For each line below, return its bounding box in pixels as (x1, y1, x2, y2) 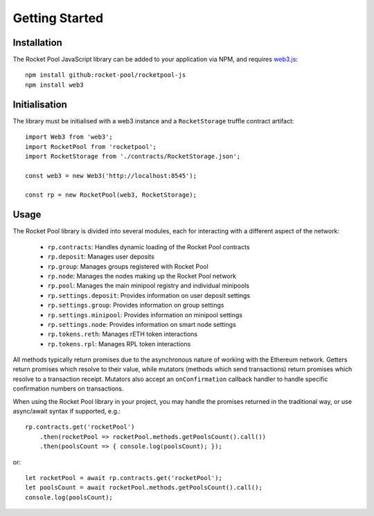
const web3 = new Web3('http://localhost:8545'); (25, 172, 197, 179)
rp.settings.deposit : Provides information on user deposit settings (47, 291, 251, 299)
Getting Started (12, 10, 104, 26)
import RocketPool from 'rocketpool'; (25, 143, 157, 150)
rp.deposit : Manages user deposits (47, 253, 155, 261)
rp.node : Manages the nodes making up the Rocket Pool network (47, 272, 237, 280)
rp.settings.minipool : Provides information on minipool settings (47, 310, 242, 319)
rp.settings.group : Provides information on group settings (47, 301, 224, 310)
